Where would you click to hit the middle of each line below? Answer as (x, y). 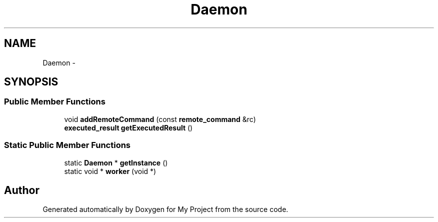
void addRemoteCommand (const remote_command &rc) (160, 119)
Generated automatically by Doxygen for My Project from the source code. (165, 209)
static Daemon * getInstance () (116, 162)
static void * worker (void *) (110, 171)
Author (22, 190)
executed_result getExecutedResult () (128, 127)
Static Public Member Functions (67, 145)
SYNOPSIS (31, 82)
